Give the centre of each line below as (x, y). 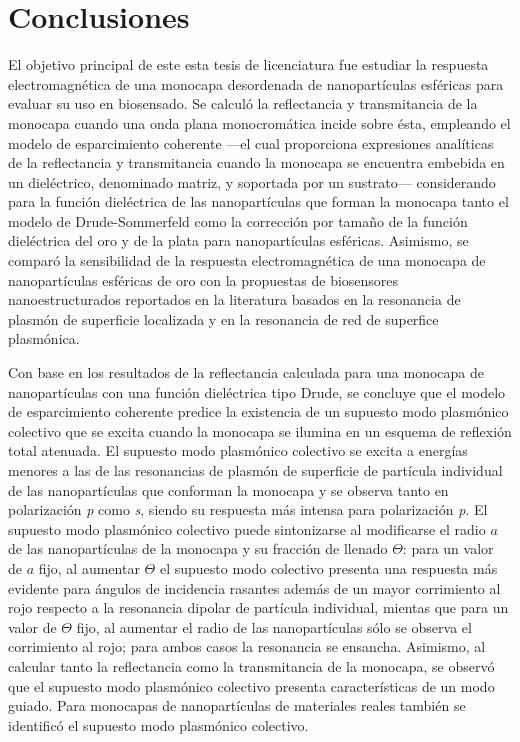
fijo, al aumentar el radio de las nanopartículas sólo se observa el (274, 626)
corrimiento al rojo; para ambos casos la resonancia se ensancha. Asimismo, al (247, 646)
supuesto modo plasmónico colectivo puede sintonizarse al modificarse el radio (247, 528)
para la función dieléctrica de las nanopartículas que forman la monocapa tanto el (258, 201)
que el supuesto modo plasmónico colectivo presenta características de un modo (251, 685)
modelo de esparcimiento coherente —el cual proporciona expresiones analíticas (251, 142)
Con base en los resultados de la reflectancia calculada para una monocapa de (246, 372)
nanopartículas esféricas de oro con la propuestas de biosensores (203, 279)
